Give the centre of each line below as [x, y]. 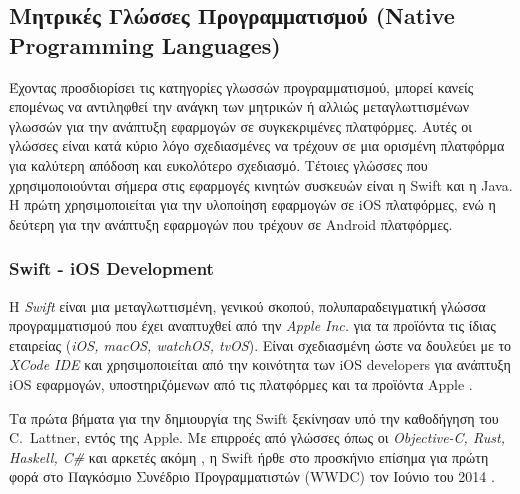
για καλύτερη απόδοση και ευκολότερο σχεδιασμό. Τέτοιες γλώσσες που [218, 164]
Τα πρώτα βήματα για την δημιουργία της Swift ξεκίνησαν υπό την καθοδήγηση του [254, 417]
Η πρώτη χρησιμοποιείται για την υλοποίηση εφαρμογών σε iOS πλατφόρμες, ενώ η [252, 204]
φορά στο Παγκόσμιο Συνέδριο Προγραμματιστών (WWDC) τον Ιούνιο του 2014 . [252, 476]
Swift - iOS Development [111, 268]
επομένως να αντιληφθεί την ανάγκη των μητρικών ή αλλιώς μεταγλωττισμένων [239, 106]
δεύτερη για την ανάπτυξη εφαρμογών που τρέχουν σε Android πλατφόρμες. [231, 223]
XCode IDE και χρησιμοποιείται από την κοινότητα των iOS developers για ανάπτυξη [260, 364]
